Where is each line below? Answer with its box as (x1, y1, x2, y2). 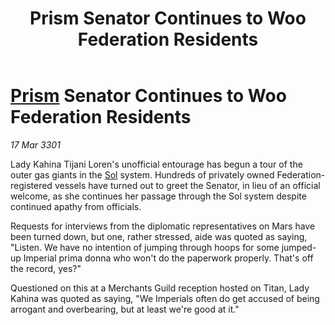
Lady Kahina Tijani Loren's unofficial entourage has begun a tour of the (10, 158, 303, 170)
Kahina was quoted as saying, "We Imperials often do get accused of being (10, 292, 320, 304)
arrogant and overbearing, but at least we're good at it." (10, 303, 240, 315)
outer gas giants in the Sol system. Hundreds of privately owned (10, 168, 275, 181)
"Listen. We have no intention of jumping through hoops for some (10, 241, 280, 253)
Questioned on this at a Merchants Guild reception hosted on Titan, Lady (10, 282, 310, 294)
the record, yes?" (10, 262, 82, 274)
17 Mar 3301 (10, 138, 61, 151)
